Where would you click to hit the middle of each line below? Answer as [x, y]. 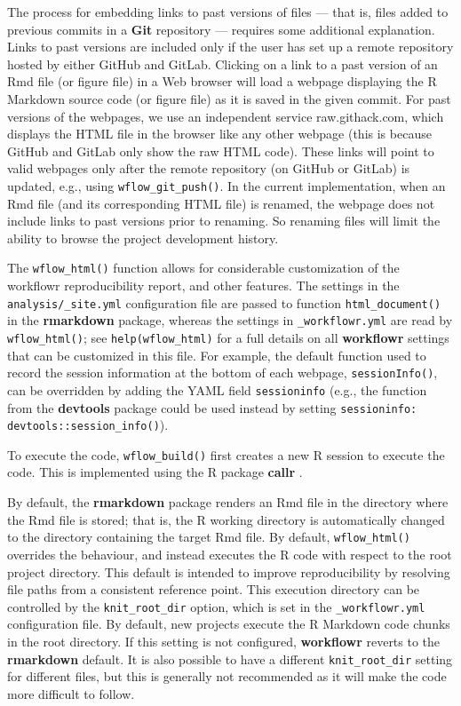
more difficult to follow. [71, 693]
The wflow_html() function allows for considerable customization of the [203, 268]
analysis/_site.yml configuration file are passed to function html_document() [224, 302]
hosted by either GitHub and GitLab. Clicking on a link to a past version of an [223, 63]
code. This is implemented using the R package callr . [155, 472]
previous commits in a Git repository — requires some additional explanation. [221, 29]
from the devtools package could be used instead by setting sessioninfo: [212, 407]
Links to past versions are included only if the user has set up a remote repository [230, 47]
